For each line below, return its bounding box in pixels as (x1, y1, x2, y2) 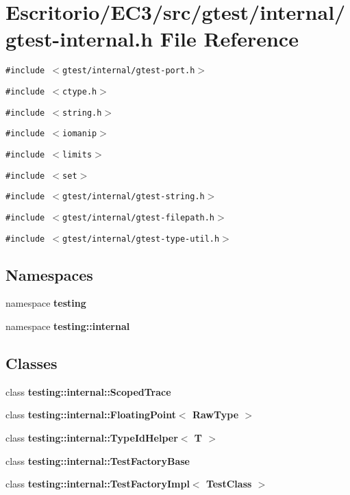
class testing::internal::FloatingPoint (5, 407, 176, 422)
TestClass (205, 477, 252, 491)
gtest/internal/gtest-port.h (62, 66, 195, 76)
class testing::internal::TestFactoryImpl (5, 477, 190, 491)
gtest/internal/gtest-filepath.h (62, 212, 215, 223)
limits (62, 149, 92, 160)
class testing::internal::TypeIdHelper (5, 431, 178, 444)
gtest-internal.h (5, 25, 153, 53)
